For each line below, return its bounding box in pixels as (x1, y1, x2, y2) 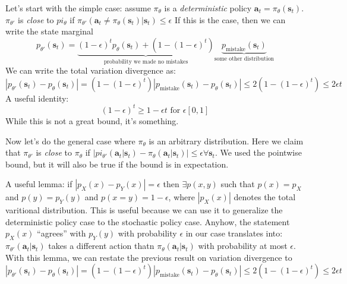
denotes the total (234, 191, 296, 203)
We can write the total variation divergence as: (5, 64, 176, 77)
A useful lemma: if (5, 178, 72, 190)
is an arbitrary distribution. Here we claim (149, 134, 304, 147)
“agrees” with (37, 227, 86, 239)
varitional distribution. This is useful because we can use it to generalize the (5, 204, 283, 216)
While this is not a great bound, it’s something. (5, 114, 179, 127)
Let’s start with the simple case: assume (5, 2, 151, 14)
